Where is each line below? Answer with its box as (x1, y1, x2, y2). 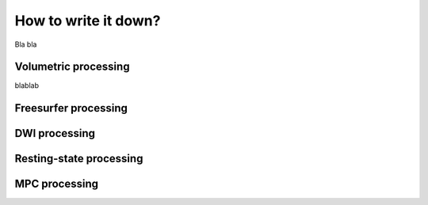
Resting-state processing (14, 152, 143, 165)
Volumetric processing (14, 60, 130, 74)
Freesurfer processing (14, 101, 128, 115)
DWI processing (14, 127, 95, 140)
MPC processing (14, 177, 99, 191)
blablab (14, 81, 40, 90)
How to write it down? (14, 12, 161, 29)
